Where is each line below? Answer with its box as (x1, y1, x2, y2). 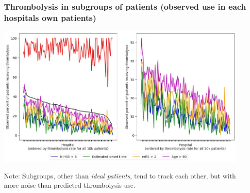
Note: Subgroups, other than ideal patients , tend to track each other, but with (4, 170, 236, 180)
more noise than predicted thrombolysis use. (4, 180, 135, 190)
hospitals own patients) (4, 11, 97, 23)
